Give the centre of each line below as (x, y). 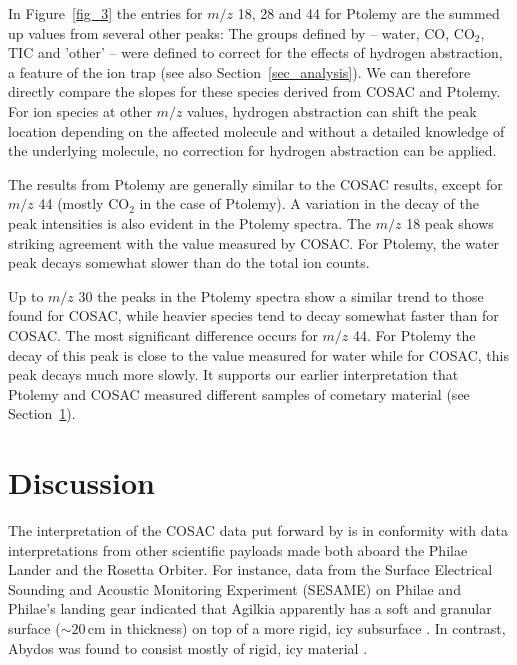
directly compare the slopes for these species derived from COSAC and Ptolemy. (254, 91)
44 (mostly (71, 203)
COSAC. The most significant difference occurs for (163, 334)
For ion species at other (80, 110)
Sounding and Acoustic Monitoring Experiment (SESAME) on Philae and (234, 588)
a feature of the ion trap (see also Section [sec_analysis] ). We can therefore (239, 71)
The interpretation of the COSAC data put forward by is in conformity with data (258, 530)
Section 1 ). (42, 413)
